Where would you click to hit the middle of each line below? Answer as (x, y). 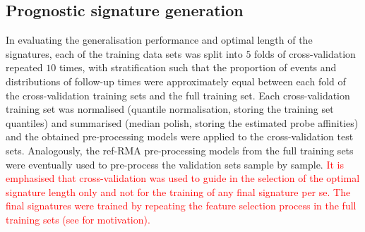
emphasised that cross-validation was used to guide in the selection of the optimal (183, 178)
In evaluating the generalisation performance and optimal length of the (159, 40)
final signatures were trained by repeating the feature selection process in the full (181, 206)
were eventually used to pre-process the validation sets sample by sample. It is (175, 164)
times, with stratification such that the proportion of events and (198, 67)
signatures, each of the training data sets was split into (124, 53)
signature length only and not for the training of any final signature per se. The (178, 191)
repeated (24, 67)
